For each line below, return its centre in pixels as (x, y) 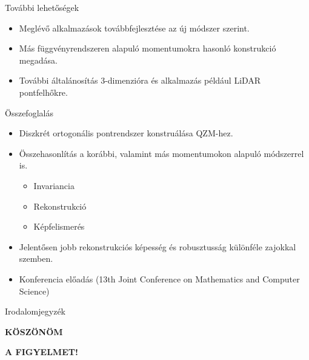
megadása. (38, 60)
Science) (34, 291)
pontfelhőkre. (43, 92)
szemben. (36, 258)
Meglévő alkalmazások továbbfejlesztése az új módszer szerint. (134, 28)
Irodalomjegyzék (35, 311)
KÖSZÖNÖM (34, 331)
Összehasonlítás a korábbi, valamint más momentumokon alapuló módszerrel (161, 153)
